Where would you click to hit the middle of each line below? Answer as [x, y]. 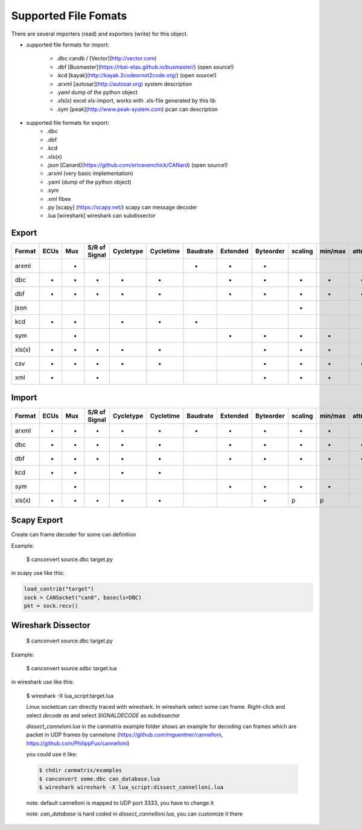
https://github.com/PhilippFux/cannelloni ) [78, 743]
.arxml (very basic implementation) [90, 173]
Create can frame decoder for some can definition [74, 534]
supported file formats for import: [68, 45]
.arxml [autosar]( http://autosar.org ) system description [124, 84]
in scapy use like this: [38, 573]
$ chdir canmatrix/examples [80, 770]
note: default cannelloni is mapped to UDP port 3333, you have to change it [120, 803]
